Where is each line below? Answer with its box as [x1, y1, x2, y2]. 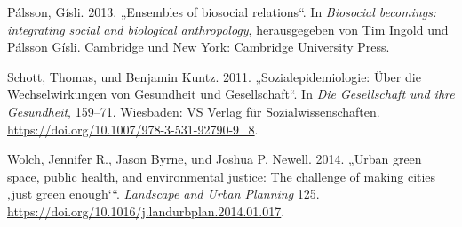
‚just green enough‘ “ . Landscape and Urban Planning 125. [7, 184, 320, 203]
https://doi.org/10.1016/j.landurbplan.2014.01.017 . [7, 201, 285, 220]
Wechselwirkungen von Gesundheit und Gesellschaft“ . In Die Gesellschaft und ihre [7, 85, 455, 103]
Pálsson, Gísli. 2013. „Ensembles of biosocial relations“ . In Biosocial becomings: [7, 3, 437, 20]
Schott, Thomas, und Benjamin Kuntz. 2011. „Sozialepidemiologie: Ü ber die [7, 67, 421, 85]
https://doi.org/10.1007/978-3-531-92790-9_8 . [7, 119, 259, 138]
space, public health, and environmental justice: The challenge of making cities [7, 166, 436, 185]
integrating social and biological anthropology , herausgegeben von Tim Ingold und [7, 20, 449, 38]
